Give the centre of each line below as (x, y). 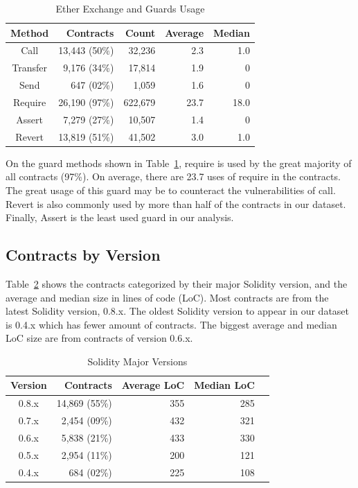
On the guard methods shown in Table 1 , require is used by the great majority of (179, 163)
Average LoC (153, 385)
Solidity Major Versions (137, 361)
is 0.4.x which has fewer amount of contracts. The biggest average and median (171, 324)
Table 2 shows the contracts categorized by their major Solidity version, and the (177, 283)
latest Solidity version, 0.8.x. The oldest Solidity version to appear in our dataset (178, 311)
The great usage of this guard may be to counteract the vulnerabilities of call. (171, 190)
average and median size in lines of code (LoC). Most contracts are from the (167, 297)
